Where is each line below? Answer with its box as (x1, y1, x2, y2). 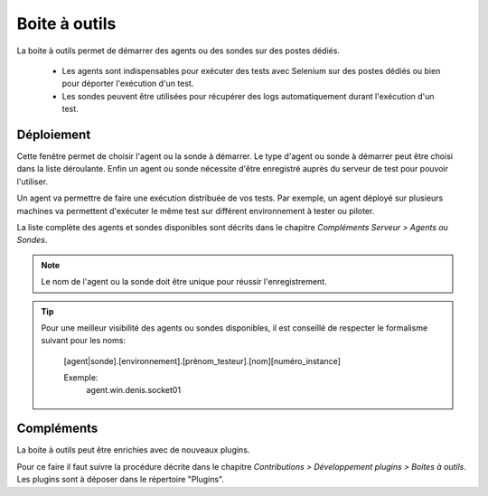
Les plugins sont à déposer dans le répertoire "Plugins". (16, 474, 225, 485)
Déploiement (16, 126, 91, 142)
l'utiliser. (16, 176, 49, 187)
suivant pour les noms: (41, 335, 127, 346)
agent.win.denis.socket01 (86, 385, 181, 396)
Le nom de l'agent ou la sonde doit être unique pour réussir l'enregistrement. (41, 276, 327, 287)
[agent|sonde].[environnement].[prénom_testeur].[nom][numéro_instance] (63, 355, 341, 366)
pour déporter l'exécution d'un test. (61, 78, 194, 89)
